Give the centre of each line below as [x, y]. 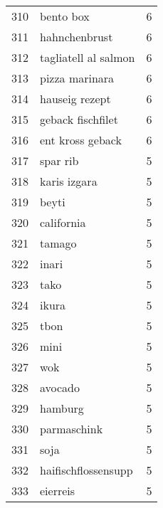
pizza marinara [77, 78]
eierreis [58, 491]
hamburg [62, 408]
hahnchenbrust [77, 37]
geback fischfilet [79, 119]
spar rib [59, 160]
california [63, 222]
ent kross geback [81, 140]
